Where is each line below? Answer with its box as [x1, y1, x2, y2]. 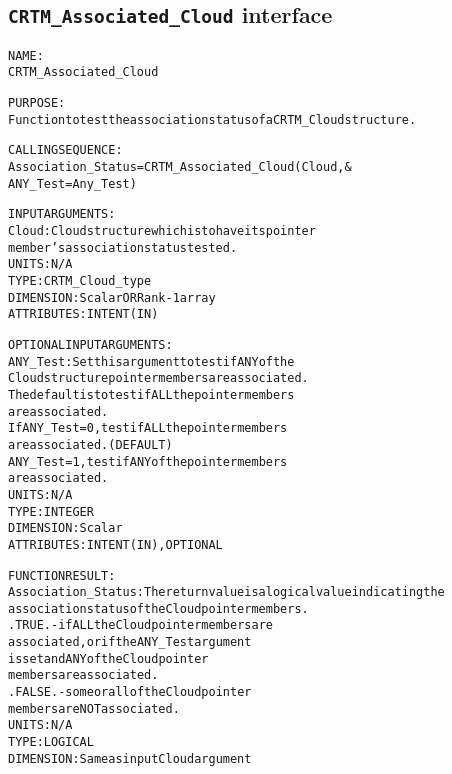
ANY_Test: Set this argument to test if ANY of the [8, 354, 295, 369]
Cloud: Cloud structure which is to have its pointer [8, 224, 316, 239]
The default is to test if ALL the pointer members [8, 387, 295, 402]
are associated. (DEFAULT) [8, 437, 173, 452]
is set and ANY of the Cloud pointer [8, 651, 209, 666]
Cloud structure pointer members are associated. [8, 371, 309, 386]
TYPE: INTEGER [8, 504, 94, 519]
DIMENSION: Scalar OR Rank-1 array [8, 290, 216, 305]
